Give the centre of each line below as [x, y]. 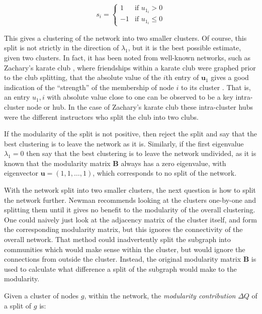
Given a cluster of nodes [41, 295]
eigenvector [21, 173]
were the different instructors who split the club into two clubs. [102, 116]
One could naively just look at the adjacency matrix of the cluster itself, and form [130, 219]
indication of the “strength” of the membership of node [89, 87]
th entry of [182, 77]
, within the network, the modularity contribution [160, 295]
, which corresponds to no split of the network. [165, 173]
